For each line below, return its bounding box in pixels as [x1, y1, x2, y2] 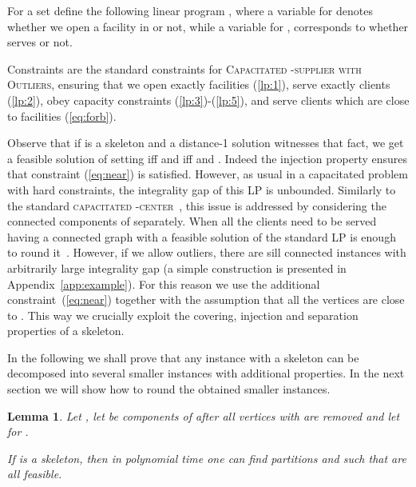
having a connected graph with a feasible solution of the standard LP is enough [7, 228, 396, 245]
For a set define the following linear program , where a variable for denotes [7, 2, 373, 18]
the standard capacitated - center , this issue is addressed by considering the [7, 197, 386, 214]
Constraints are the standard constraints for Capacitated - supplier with [7, 60, 362, 77]
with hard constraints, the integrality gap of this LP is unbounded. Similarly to [7, 181, 396, 198]
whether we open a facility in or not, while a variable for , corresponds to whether [7, 18, 409, 34]
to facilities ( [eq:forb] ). [7, 107, 117, 124]
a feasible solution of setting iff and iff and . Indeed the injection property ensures [7, 150, 408, 166]
